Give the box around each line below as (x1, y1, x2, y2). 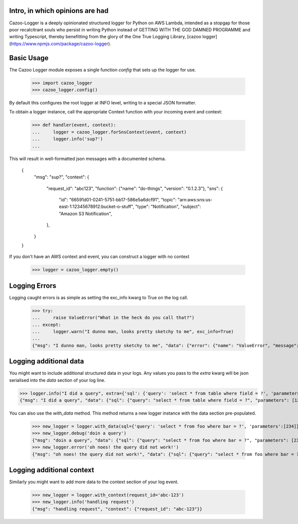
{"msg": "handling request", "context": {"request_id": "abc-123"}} (32, 506, 203, 512)
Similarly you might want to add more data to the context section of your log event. (9, 479, 179, 485)
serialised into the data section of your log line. (9, 377, 106, 383)
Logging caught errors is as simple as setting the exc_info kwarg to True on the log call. (9, 294, 188, 300)
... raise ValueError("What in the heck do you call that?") (32, 315, 195, 321)
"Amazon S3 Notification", (59, 210, 112, 216)
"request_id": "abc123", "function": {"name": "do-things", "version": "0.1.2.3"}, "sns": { (46, 185, 223, 191)
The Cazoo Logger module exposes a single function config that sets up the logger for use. (9, 67, 196, 73)
